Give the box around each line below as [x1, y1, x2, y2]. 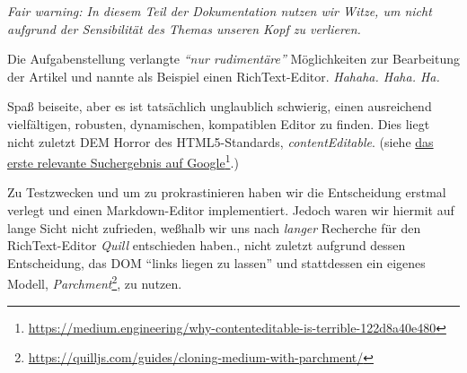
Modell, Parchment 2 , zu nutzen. [7, 272, 182, 293]
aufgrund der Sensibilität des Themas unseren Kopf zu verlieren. [7, 19, 361, 38]
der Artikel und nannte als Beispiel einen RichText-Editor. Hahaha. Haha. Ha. [7, 66, 440, 85]
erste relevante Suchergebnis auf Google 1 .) [7, 151, 239, 171]
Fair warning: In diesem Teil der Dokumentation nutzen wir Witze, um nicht [7, 2, 432, 20]
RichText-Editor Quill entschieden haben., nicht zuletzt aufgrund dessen [7, 236, 406, 255]
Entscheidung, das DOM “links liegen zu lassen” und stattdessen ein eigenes [7, 253, 426, 272]
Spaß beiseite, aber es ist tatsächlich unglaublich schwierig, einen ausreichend [7, 97, 432, 116]
